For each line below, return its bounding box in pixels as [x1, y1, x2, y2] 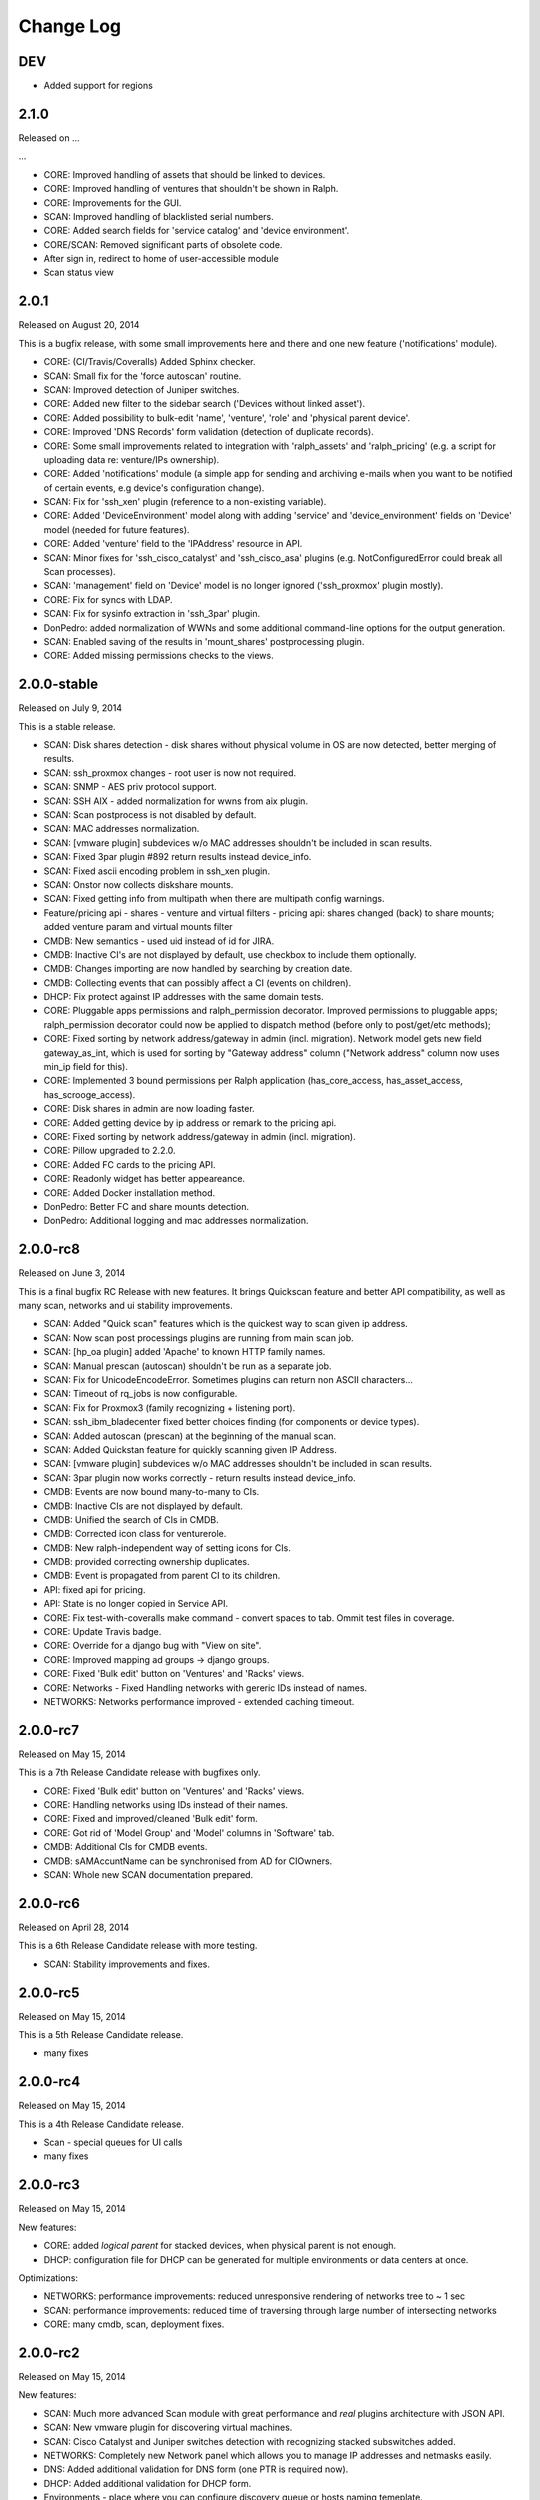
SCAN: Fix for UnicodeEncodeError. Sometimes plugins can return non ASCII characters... [43, 1373, 414, 1385]
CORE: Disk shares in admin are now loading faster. [43, 1103, 255, 1115]
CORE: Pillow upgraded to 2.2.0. [43, 1145, 176, 1157]
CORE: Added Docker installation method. [43, 1186, 216, 1199]
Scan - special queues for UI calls [43, 2136, 183, 2149]
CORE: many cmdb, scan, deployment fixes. [43, 2318, 225, 2330]
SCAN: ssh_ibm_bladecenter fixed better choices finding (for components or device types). [43, 1416, 420, 1428]
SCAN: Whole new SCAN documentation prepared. [43, 1869, 254, 1880]
